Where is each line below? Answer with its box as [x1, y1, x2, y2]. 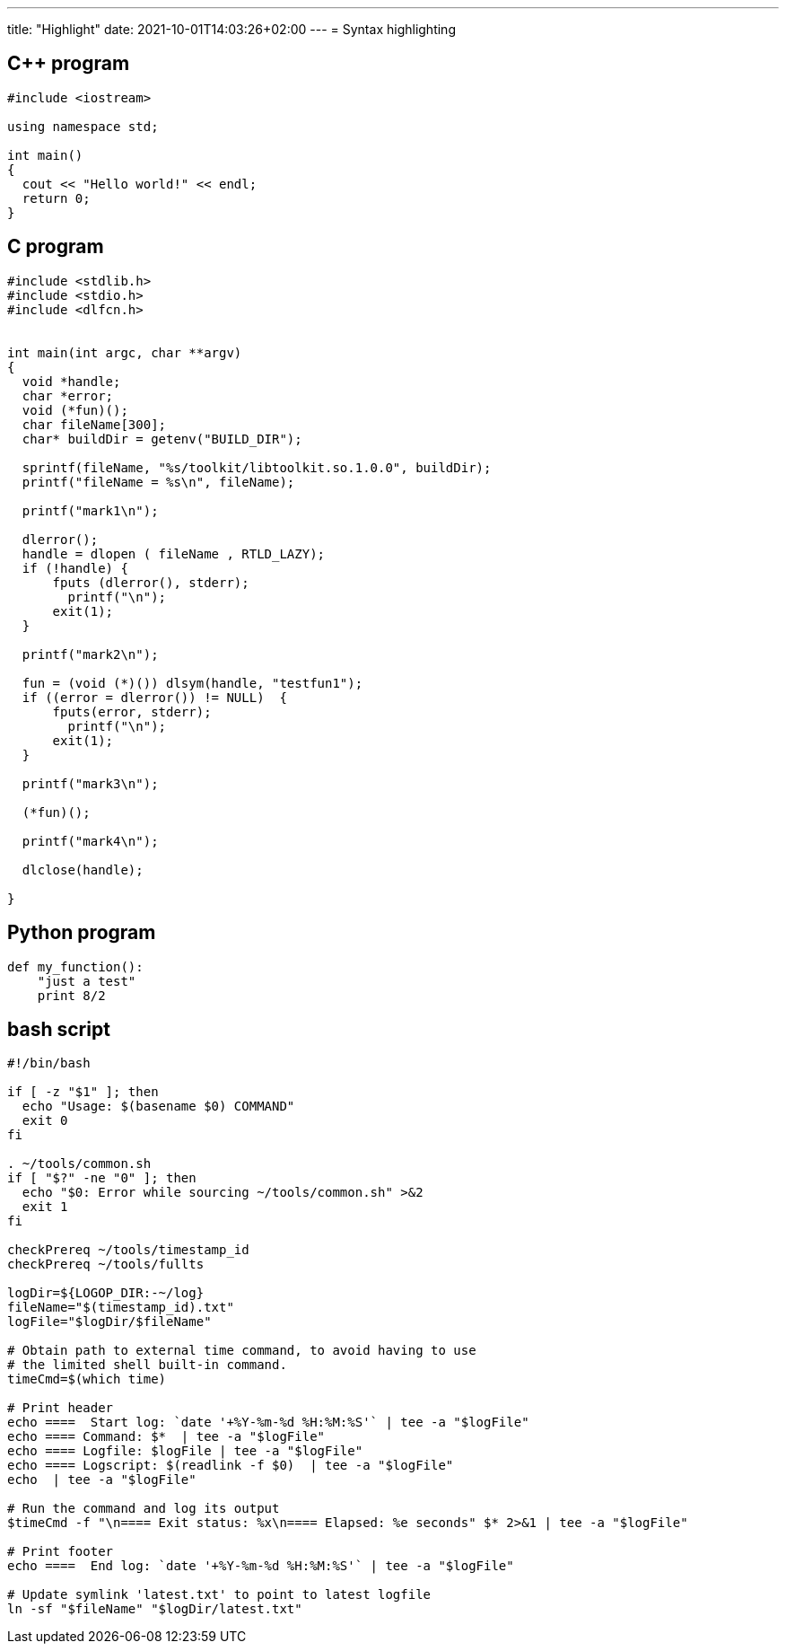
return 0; [22, 190, 91, 206]
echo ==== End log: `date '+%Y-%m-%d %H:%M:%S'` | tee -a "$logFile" [7, 1559, 514, 1574]
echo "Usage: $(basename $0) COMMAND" [22, 1099, 295, 1114]
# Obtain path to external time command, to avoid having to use [7, 1343, 476, 1358]
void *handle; [22, 373, 121, 389]
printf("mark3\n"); [22, 776, 159, 791]
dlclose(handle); [22, 862, 144, 877]
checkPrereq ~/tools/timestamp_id [7, 1243, 249, 1258]
